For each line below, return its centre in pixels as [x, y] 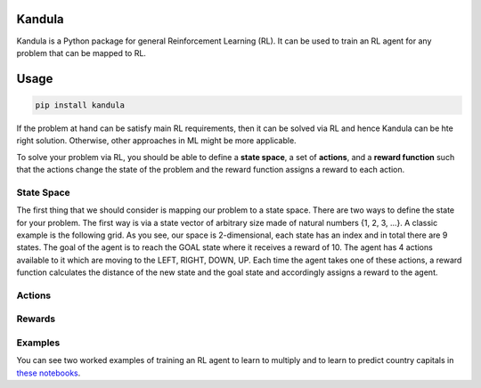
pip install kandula [80, 105]
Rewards [36, 319]
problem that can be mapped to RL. [82, 53]
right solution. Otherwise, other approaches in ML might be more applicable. [157, 141]
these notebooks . [49, 373]
